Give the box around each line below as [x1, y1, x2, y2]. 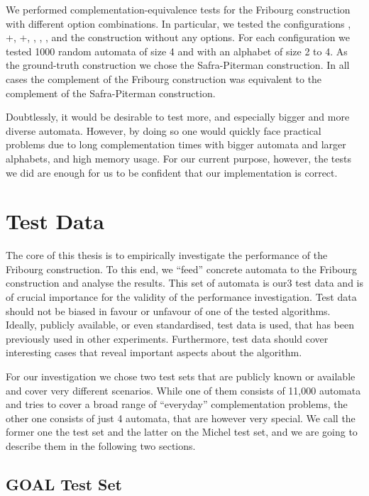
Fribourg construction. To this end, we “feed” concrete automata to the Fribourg [6, 261, 358, 276]
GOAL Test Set [6, 473, 122, 495]
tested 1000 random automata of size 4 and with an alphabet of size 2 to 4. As [6, 43, 348, 58]
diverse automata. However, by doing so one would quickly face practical [6, 123, 321, 138]
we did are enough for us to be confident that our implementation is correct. [6, 165, 338, 180]
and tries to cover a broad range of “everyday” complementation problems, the [6, 397, 348, 412]
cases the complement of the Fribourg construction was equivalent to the [6, 71, 322, 86]
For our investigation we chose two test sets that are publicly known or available [6, 369, 356, 383]
